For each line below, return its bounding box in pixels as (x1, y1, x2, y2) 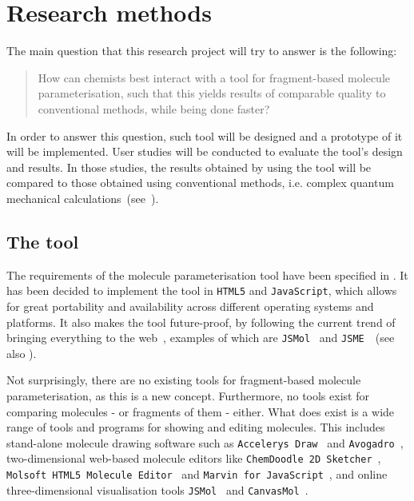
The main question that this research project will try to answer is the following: (6, 42, 397, 59)
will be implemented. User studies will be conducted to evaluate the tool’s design (6, 143, 403, 160)
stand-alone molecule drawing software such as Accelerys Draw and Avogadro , (6, 434, 404, 451)
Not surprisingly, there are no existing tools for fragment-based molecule (6, 372, 361, 388)
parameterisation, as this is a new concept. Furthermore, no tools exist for (6, 387, 369, 404)
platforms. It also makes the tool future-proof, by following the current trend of (6, 313, 396, 330)
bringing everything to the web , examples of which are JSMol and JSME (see (6, 329, 395, 346)
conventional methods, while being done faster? (38, 100, 270, 117)
